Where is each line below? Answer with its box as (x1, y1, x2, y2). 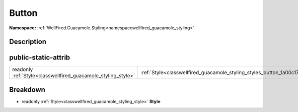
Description (9, 38, 47, 46)
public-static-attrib (9, 54, 71, 62)
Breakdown (9, 85, 46, 94)
